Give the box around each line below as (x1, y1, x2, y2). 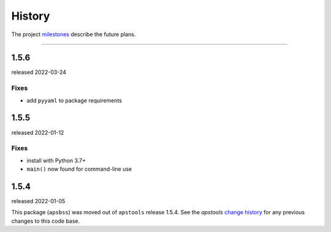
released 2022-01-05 (11, 197, 66, 204)
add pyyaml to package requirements (26, 97, 123, 104)
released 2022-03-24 (11, 69, 67, 76)
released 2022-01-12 (11, 129, 64, 136)
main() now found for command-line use (26, 165, 132, 173)
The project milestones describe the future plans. (11, 31, 136, 38)
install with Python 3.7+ (26, 157, 86, 164)
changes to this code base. (11, 217, 80, 225)
